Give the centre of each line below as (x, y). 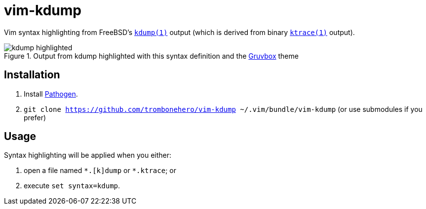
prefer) (35, 117)
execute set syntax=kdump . (72, 186)
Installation (32, 75)
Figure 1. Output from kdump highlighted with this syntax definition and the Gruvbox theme (151, 56)
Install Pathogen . (51, 94)
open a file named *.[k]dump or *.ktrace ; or (100, 171)
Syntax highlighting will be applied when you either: (88, 155)
